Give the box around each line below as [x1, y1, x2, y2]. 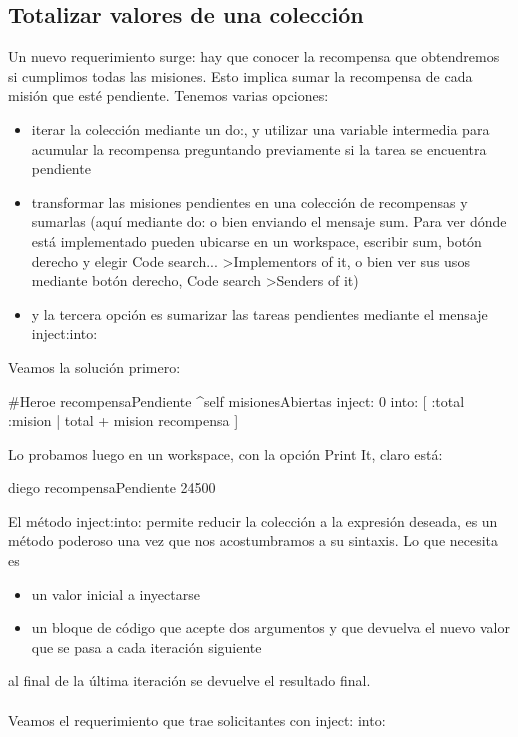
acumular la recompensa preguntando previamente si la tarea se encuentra [31, 138, 487, 159]
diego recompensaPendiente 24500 [8, 477, 216, 498]
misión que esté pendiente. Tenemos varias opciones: [8, 85, 329, 106]
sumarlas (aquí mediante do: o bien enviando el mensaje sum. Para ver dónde [31, 211, 507, 232]
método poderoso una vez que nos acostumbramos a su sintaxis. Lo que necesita [8, 530, 499, 551]
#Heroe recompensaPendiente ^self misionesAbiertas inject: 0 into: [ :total [8, 390, 465, 411]
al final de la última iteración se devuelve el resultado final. [8, 670, 371, 691]
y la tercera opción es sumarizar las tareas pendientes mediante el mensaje [31, 303, 488, 324]
